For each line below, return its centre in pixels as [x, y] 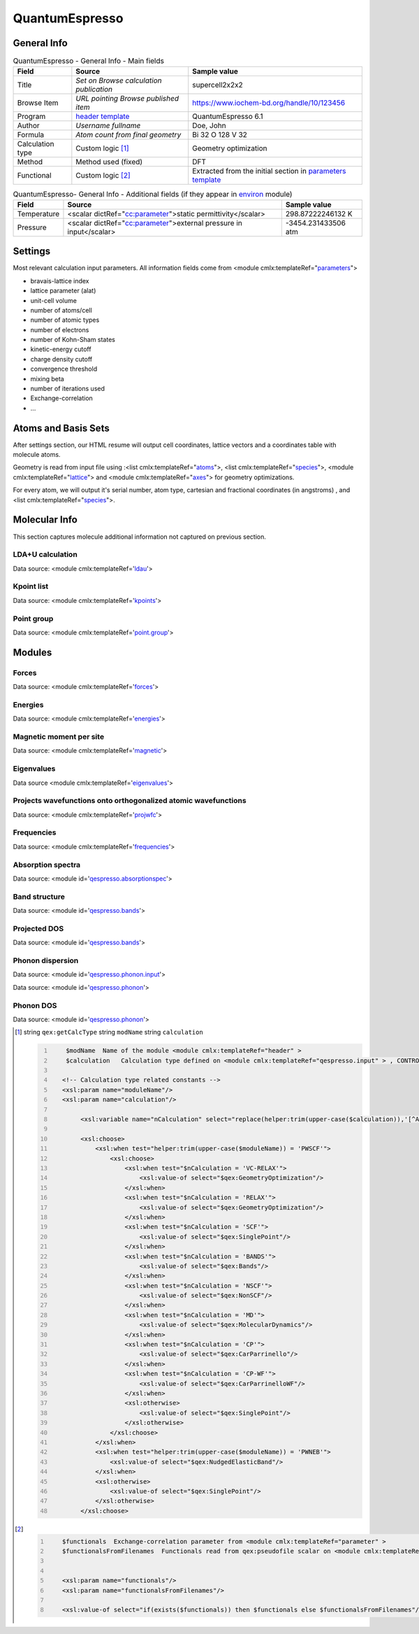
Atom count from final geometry [128, 135]
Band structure [39, 897]
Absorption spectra [47, 865]
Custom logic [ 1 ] [102, 148]
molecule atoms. [37, 455]
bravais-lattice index [60, 280]
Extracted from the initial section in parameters [269, 171]
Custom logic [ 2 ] [103, 176]
